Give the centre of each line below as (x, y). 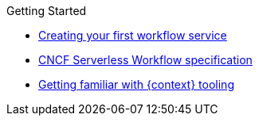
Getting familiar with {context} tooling (136, 84)
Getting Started (47, 11)
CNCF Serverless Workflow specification (145, 60)
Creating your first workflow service (133, 35)
